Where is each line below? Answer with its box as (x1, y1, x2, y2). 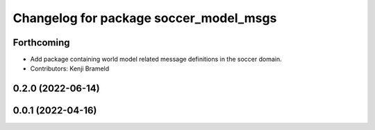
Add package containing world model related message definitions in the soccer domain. (30, 55, 283, 64)
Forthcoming (12, 37, 70, 48)
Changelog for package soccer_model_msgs (12, 10, 277, 26)
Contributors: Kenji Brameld (30, 64, 110, 73)
